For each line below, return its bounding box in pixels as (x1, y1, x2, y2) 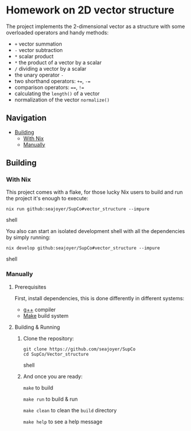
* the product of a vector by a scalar (14, 59, 102, 66)
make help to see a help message (23, 418, 103, 425)
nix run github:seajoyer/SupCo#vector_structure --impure (6, 206, 150, 212)
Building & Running (14, 324, 60, 331)
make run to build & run (23, 395, 78, 402)
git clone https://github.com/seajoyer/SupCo (23, 346, 136, 352)
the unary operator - (14, 71, 64, 78)
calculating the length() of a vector (14, 90, 100, 97)
